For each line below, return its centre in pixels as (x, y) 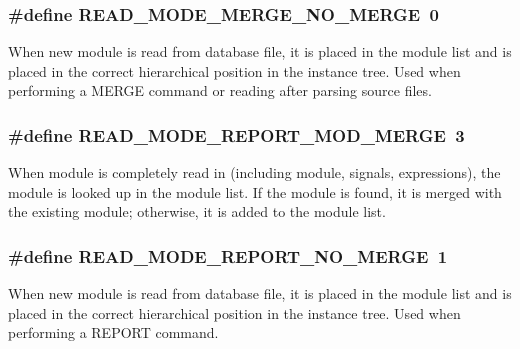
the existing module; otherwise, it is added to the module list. (197, 211)
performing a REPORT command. (113, 332)
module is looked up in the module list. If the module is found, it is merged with (255, 191)
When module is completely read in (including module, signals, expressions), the (254, 172)
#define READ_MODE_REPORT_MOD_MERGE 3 (236, 134)
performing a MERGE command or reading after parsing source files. (220, 90)
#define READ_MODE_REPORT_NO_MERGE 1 (228, 255)
